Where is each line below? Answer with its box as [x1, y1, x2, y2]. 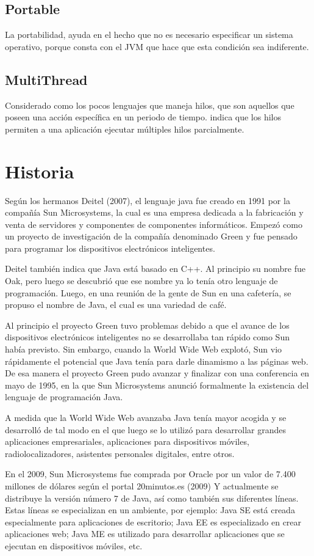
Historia [5, 158, 74, 183]
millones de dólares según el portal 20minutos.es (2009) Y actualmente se [5, 479, 279, 492]
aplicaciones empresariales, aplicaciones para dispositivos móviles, [5, 435, 249, 448]
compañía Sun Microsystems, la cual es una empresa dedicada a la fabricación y [5, 206, 304, 219]
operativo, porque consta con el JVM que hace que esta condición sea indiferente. [5, 40, 309, 53]
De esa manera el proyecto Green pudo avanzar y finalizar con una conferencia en [5, 367, 310, 379]
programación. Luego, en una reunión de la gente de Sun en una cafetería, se [5, 286, 291, 299]
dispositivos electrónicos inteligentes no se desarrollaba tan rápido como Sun [5, 331, 290, 343]
